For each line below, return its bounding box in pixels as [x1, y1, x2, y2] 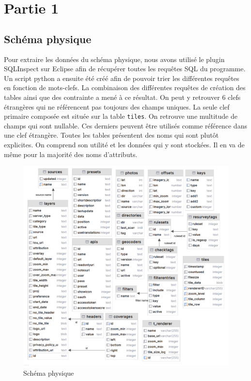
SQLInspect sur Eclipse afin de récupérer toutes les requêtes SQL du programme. [4, 63, 246, 74]
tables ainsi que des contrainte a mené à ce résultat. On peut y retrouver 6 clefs [4, 92, 241, 102]
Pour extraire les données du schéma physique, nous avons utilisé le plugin [4, 54, 225, 64]
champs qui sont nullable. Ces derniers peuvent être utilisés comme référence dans [4, 120, 247, 130]
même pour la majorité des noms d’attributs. [4, 149, 138, 159]
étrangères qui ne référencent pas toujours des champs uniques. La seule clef [4, 101, 230, 111]
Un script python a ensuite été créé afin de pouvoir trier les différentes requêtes [4, 73, 239, 83]
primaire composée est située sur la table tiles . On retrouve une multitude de [4, 111, 237, 121]
